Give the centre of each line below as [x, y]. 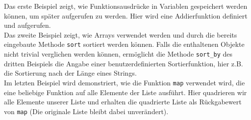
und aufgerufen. [27, 25]
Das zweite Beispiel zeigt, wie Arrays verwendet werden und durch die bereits [121, 34]
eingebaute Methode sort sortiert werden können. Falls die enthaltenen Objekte [124, 44]
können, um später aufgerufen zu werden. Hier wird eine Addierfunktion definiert [126, 15]
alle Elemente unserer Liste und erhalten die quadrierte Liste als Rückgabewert [123, 102]
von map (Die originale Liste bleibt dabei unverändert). [86, 111]
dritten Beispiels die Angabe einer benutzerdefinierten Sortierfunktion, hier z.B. [124, 63]
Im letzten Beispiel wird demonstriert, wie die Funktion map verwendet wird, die [125, 82]
